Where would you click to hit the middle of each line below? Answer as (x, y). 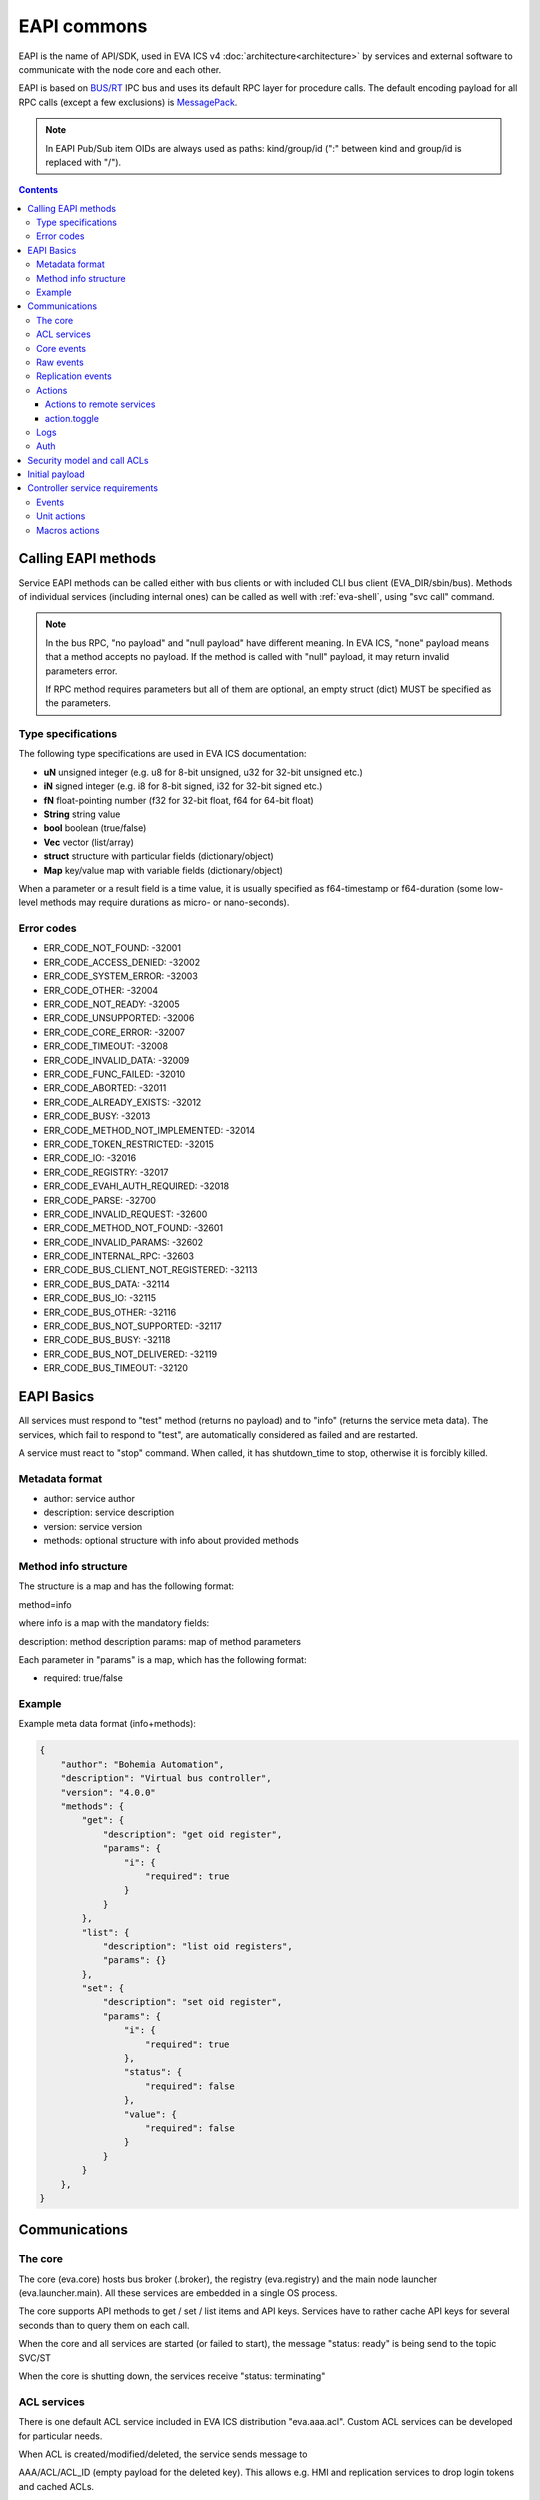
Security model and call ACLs (88, 460)
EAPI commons (83, 26)
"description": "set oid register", (192, 2002)
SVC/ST (35, 2357)
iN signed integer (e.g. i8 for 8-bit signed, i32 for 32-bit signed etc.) (183, 786)
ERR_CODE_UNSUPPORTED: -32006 (119, 1018)
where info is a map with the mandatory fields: (114, 1623)
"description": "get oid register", (192, 1834)
